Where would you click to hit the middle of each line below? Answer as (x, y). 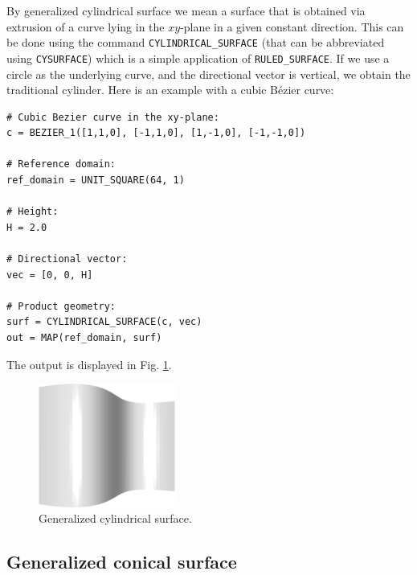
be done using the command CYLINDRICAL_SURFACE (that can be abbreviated (196, 42)
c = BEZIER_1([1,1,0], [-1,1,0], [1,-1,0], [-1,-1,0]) (156, 133)
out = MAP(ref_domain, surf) (84, 338)
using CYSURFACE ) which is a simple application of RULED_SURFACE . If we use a (198, 57)
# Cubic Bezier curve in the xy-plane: (113, 117)
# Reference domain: (61, 164)
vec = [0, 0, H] (50, 275)
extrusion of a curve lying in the (86, 26)
